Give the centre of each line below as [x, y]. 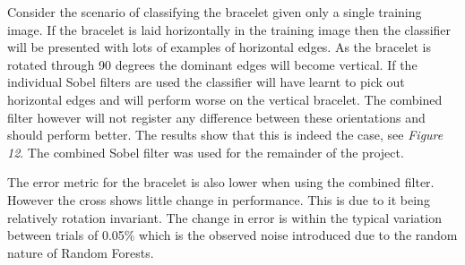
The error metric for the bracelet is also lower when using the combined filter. [221, 182]
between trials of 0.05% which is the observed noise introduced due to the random [232, 235]
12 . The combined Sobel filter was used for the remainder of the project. [206, 152]
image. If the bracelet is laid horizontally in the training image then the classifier [229, 29]
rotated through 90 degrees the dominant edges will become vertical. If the [212, 64]
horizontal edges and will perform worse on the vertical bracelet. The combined [225, 99]
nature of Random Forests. [81, 252]
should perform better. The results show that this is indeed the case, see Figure [225, 135]
